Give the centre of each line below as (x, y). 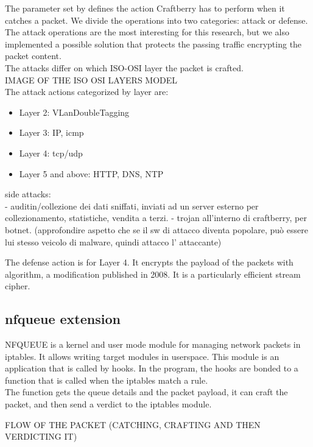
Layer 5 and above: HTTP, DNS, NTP (91, 173)
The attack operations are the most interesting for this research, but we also (147, 32)
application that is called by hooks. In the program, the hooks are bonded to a (152, 368)
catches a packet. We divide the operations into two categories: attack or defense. (156, 20)
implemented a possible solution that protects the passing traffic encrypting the (153, 44)
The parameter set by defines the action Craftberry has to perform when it (145, 8)
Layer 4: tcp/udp (51, 153)
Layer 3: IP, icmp (51, 132)
